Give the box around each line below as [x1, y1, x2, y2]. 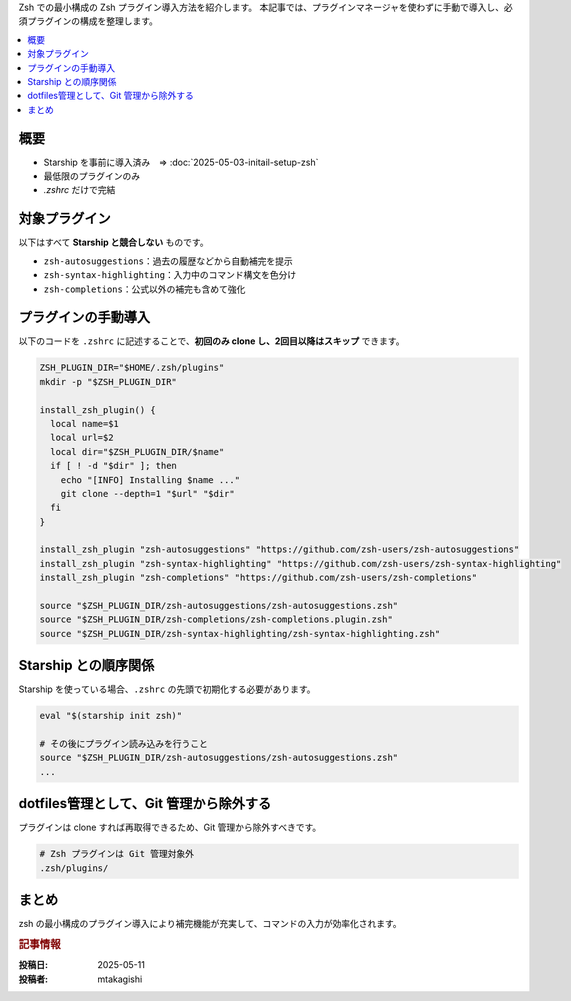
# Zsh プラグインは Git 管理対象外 [39, 848, 195, 860]
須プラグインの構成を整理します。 [18, 15, 159, 27]
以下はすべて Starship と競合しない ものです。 [18, 236, 209, 249]
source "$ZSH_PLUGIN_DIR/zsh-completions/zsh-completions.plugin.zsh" [39, 614, 394, 625]
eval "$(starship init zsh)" [39, 710, 183, 722]
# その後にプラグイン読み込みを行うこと [39, 738, 209, 750]
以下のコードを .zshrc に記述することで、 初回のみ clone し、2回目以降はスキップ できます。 [18, 335, 405, 347]
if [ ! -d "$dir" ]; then [50, 460, 177, 472]
